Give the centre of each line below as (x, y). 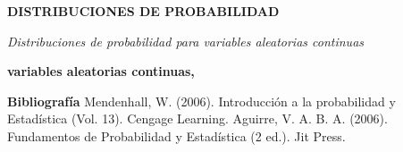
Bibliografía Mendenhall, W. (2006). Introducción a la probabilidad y (201, 101)
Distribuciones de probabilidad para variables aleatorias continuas (186, 41)
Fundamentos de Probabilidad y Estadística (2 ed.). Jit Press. (176, 135)
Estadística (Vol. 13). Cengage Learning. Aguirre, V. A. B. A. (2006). (197, 118)
